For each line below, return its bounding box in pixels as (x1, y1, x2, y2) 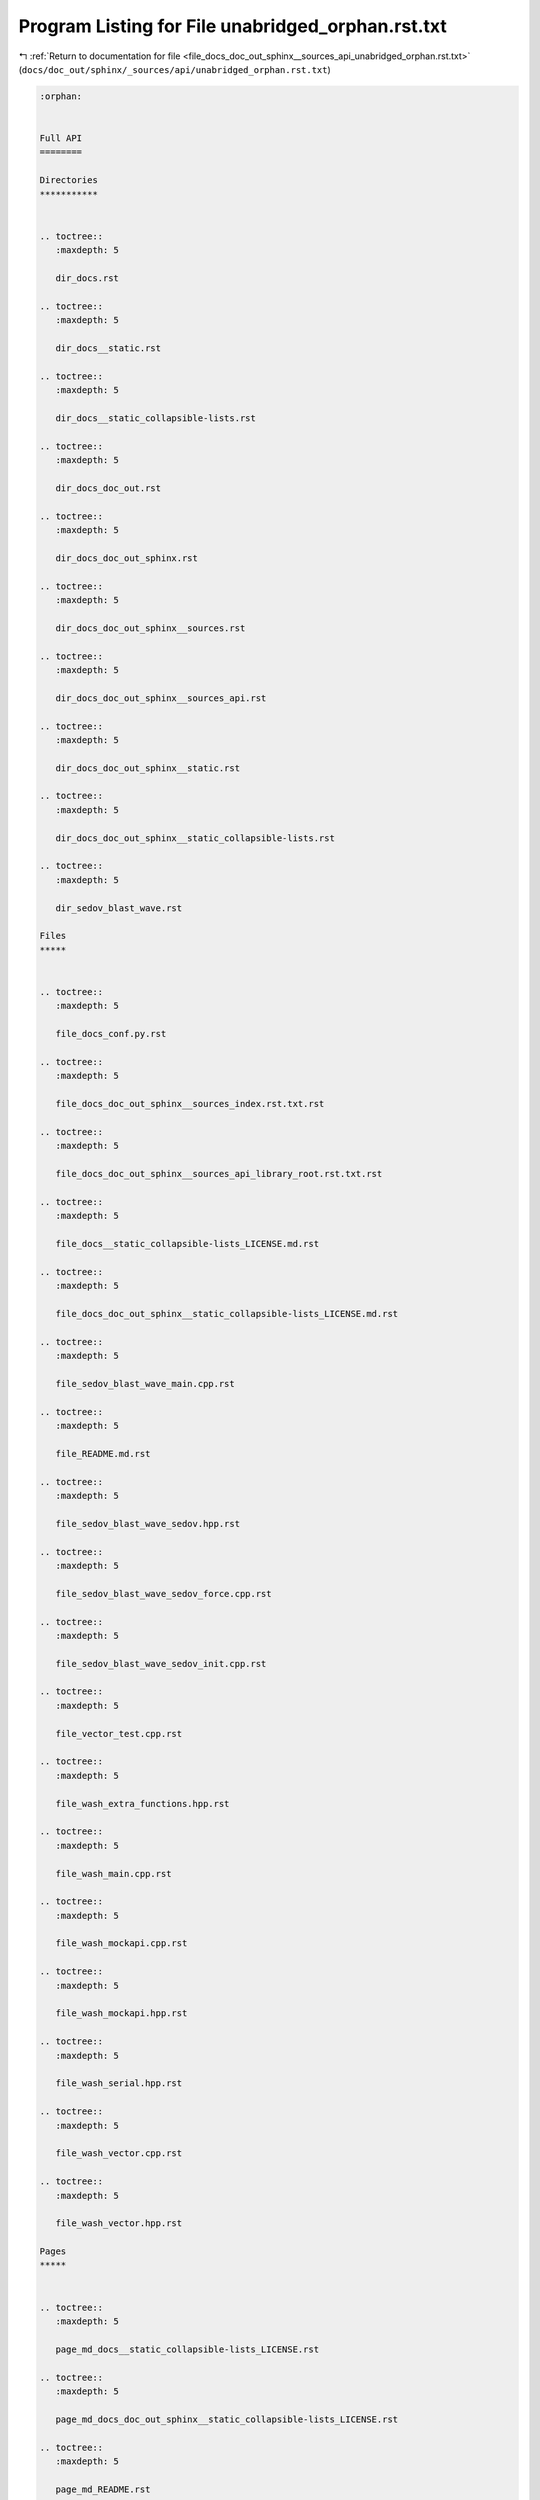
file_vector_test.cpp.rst (55, 1728, 183, 1739)
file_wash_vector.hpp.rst (55, 2218, 183, 2229)
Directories (39, 175, 99, 186)
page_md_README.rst (55, 2483, 151, 2495)
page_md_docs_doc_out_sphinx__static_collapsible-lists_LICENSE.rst (55, 2413, 399, 2425)
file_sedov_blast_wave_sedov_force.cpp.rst (55, 1588, 272, 1599)
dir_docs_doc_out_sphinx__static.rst (55, 762, 240, 774)
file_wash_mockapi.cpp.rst (55, 1938, 188, 1949)
